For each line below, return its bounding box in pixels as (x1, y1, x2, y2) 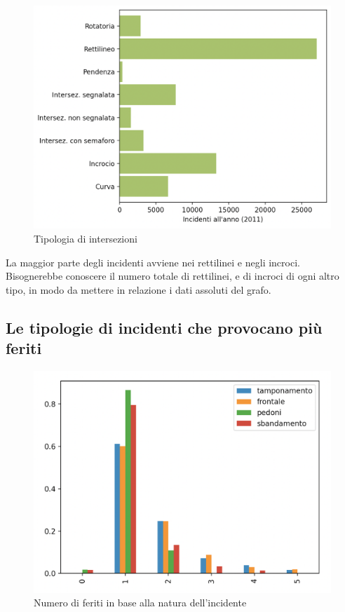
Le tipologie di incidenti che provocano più (6, 316, 323, 338)
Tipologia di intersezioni (34, 231, 137, 245)
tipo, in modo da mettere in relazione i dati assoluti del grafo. (6, 282, 271, 297)
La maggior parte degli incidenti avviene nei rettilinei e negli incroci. (6, 254, 300, 269)
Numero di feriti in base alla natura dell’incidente (34, 595, 247, 610)
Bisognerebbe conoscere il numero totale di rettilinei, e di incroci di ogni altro (6, 268, 339, 283)
